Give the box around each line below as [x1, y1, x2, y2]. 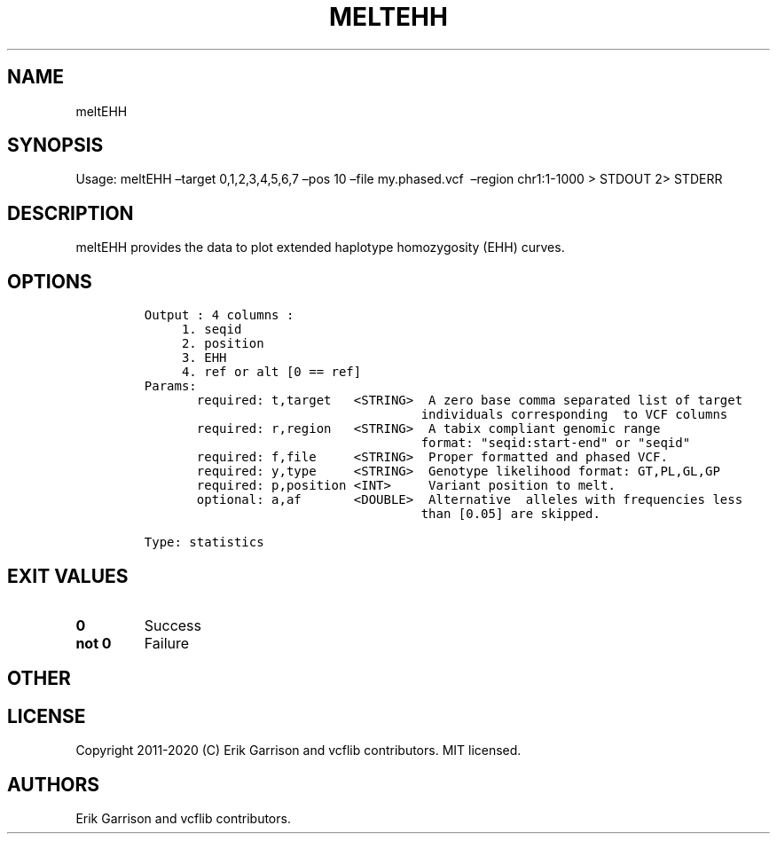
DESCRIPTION [7, 201, 134, 224]
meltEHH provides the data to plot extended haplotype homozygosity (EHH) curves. [75, 240, 565, 255]
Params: [144, 379, 197, 394]
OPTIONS [7, 270, 92, 293]
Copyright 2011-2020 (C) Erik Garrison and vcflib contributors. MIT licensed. [75, 743, 522, 758]
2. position [181, 336, 264, 351]
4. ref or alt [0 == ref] [181, 365, 362, 380]
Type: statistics [144, 535, 264, 550]
